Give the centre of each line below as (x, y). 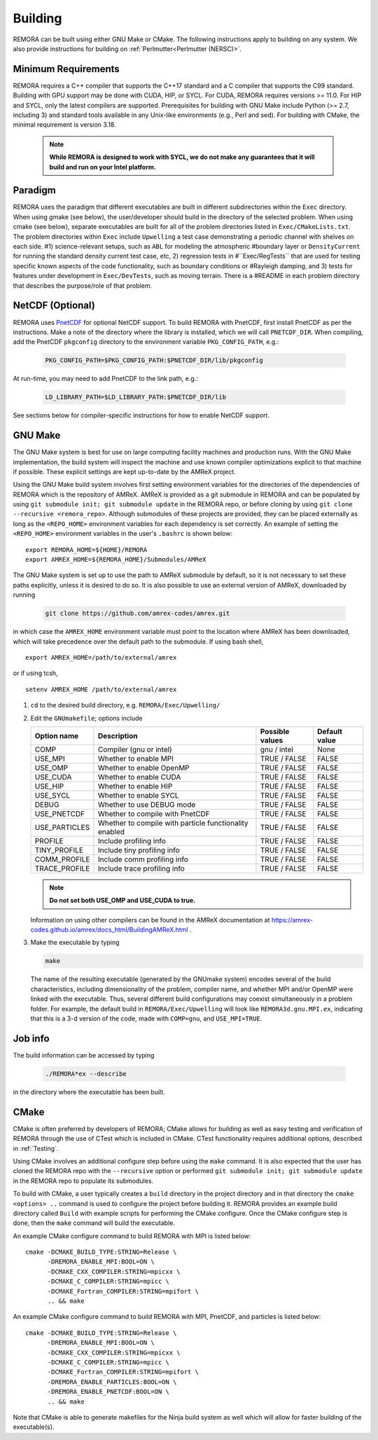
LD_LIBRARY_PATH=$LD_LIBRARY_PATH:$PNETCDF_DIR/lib (136, 397)
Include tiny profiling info (139, 850)
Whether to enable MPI (136, 759)
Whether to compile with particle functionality (173, 823)
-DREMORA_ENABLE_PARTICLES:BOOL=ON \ (112, 1382)
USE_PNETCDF (60, 814)
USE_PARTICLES (62, 827)
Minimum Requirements (66, 69)
